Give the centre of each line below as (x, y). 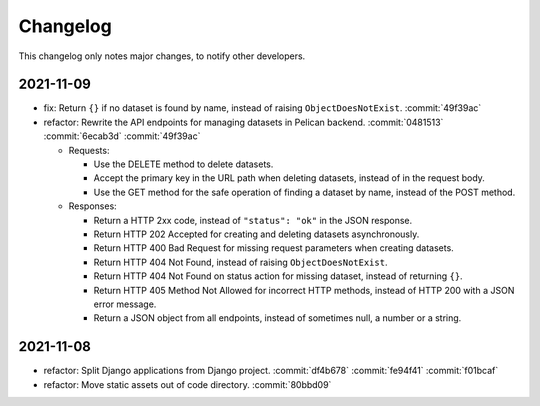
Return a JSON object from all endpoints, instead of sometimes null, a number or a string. (277, 318)
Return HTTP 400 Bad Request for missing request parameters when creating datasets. (273, 248)
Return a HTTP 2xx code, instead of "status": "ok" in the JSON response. (253, 220)
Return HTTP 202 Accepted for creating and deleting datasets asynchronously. (256, 234)
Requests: (89, 150)
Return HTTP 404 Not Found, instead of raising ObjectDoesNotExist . (240, 262)
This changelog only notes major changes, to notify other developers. (162, 56)
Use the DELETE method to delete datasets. (183, 164)
